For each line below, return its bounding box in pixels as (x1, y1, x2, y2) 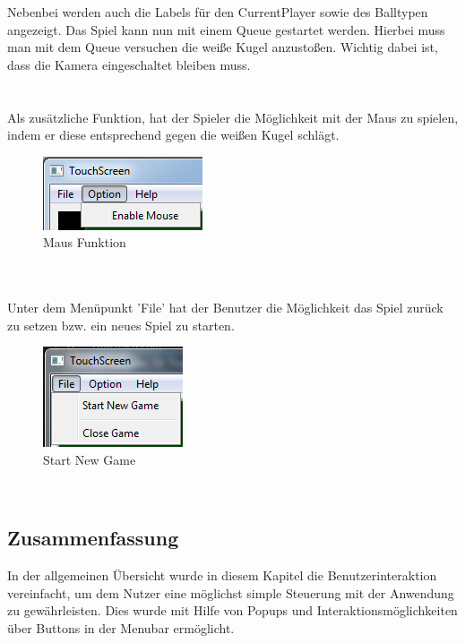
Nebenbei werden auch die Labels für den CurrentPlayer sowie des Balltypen (7, 3, 428, 21)
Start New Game (43, 450, 136, 468)
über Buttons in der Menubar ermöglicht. (7, 619, 235, 638)
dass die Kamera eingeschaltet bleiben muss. (7, 55, 251, 73)
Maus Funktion (43, 233, 126, 252)
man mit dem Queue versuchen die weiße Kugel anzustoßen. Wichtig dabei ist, (7, 38, 438, 56)
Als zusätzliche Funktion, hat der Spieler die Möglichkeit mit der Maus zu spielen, (7, 107, 459, 126)
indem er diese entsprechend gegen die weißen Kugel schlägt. (7, 125, 340, 144)
